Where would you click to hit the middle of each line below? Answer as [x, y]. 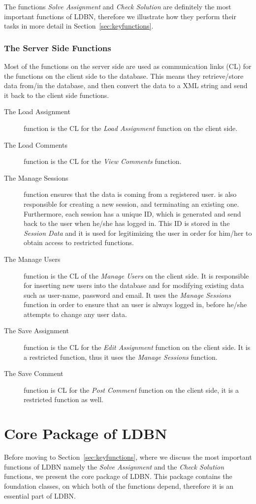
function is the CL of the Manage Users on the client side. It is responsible [136, 275]
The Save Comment [34, 373]
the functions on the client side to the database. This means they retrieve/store [124, 76]
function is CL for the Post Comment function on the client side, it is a [131, 390]
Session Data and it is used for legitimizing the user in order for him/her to [138, 233]
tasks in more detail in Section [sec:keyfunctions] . [79, 26]
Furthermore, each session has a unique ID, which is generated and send [132, 213]
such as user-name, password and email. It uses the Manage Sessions [127, 295]
